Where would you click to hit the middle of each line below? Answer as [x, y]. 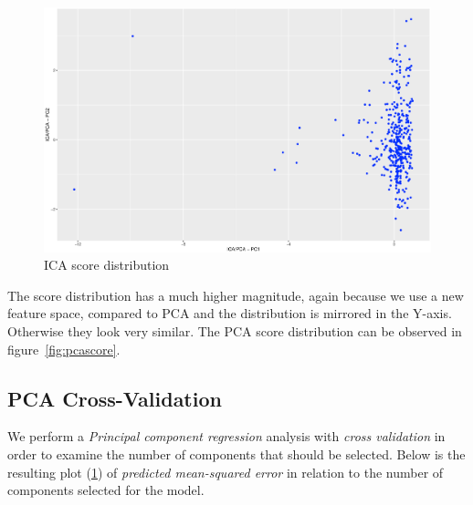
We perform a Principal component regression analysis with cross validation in [226, 436]
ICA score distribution [107, 265]
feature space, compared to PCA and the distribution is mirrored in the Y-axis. [230, 313]
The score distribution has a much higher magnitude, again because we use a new [236, 295]
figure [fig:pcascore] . [64, 349]
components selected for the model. [106, 490]
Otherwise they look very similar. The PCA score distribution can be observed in [235, 330]
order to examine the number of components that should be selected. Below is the [236, 453]
